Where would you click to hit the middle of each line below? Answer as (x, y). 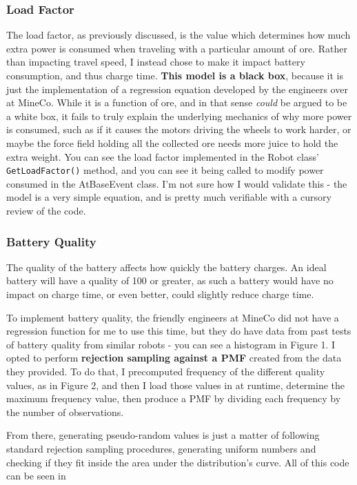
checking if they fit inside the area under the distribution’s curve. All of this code (178, 462)
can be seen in (36, 476)
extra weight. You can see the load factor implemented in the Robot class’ (163, 156)
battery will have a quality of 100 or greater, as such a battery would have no (170, 280)
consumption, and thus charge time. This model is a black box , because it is (175, 75)
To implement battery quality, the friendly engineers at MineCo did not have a (173, 317)
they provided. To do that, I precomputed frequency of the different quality (166, 371)
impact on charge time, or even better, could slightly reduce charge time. (160, 294)
